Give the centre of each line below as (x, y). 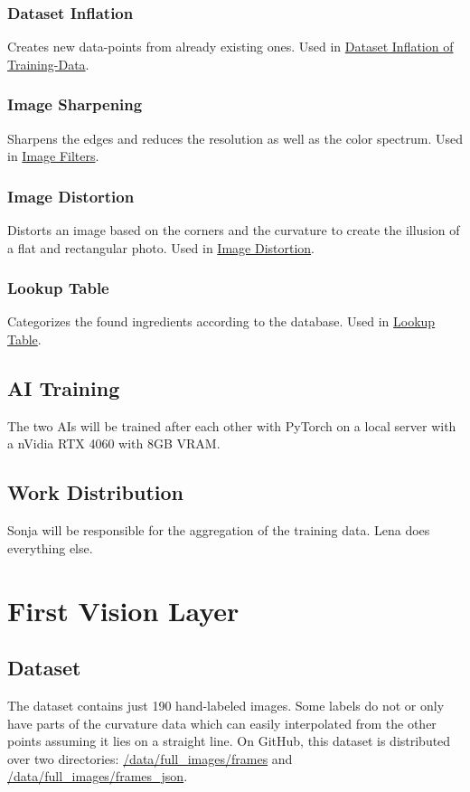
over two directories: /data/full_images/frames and (150, 758)
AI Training (64, 388)
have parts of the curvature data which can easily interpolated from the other (222, 723)
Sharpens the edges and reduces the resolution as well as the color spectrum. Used (235, 138)
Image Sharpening (75, 104)
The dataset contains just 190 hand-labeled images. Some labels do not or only (226, 705)
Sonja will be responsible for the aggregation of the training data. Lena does (219, 530)
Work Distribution (95, 492)
